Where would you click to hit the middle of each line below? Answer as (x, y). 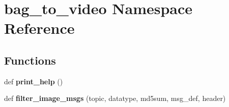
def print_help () (34, 81)
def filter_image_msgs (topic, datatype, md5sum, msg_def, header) (115, 98)
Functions (30, 60)
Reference (39, 28)
